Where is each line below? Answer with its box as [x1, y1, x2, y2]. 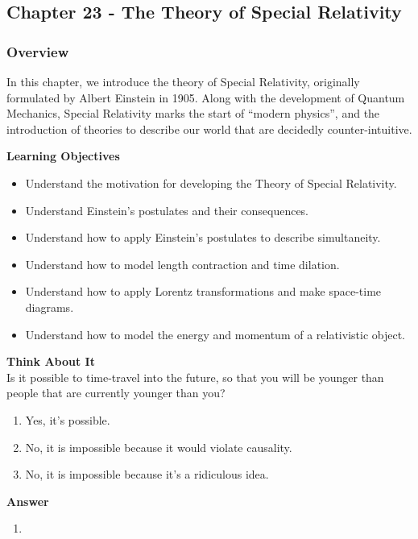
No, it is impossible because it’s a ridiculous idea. [25, 466, 269, 483]
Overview [6, 41, 69, 61]
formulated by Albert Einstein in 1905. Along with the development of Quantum [6, 89, 405, 106]
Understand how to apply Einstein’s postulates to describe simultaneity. [25, 229, 381, 246]
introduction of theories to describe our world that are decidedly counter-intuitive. [6, 120, 412, 137]
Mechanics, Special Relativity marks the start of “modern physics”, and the [6, 105, 380, 122]
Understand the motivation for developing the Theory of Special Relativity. [25, 174, 397, 191]
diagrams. [25, 298, 74, 315]
